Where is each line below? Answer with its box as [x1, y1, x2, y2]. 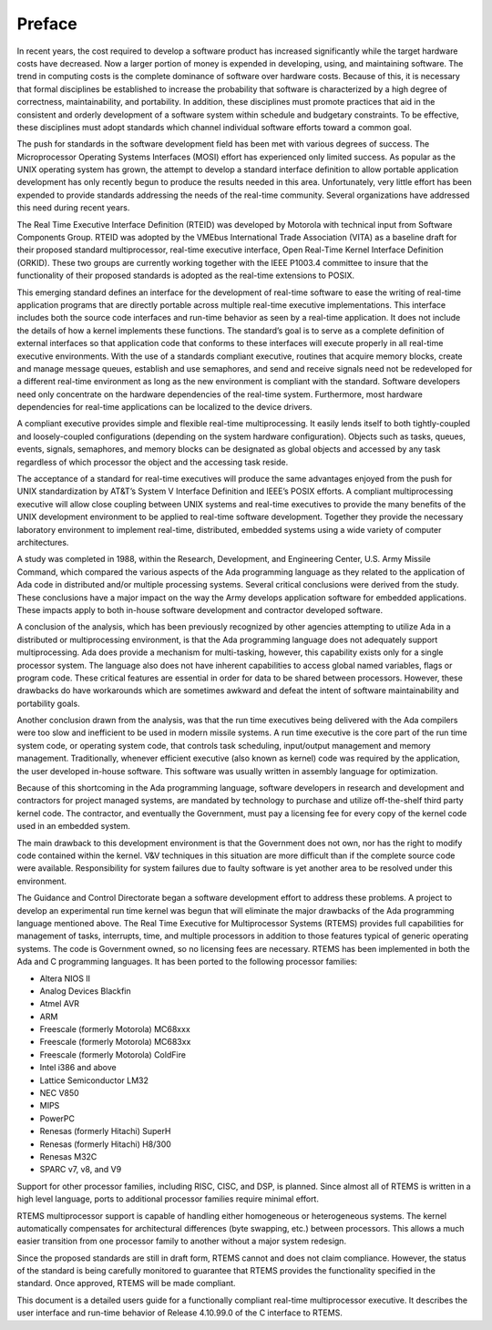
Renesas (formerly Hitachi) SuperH [39, 1126, 171, 1137]
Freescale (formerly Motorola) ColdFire [39, 1049, 187, 1060]
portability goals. [16, 698, 81, 709]
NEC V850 [39, 1088, 79, 1099]
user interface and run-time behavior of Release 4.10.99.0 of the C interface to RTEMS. [16, 1307, 343, 1318]
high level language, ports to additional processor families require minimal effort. [16, 1193, 319, 1204]
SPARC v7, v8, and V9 [39, 1164, 122, 1175]
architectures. [16, 537, 69, 547]
